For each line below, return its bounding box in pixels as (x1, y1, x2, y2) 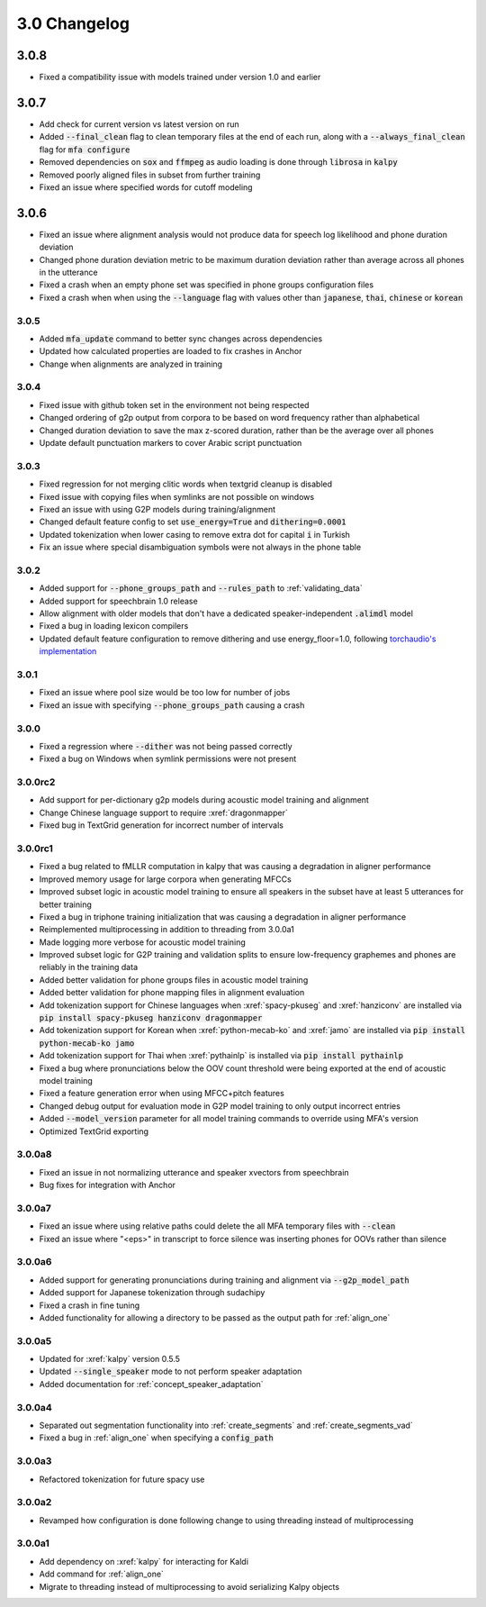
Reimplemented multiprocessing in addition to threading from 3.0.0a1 (39, 924, 294, 935)
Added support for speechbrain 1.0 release (39, 595, 198, 606)
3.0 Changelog (16, 14, 130, 33)
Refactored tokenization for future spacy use (39, 1474, 205, 1484)
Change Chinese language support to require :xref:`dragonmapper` (39, 807, 288, 818)
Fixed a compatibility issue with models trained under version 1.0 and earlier (39, 72, 321, 83)
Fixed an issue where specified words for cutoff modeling (39, 181, 253, 193)
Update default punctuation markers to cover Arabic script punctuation (39, 438, 302, 449)
